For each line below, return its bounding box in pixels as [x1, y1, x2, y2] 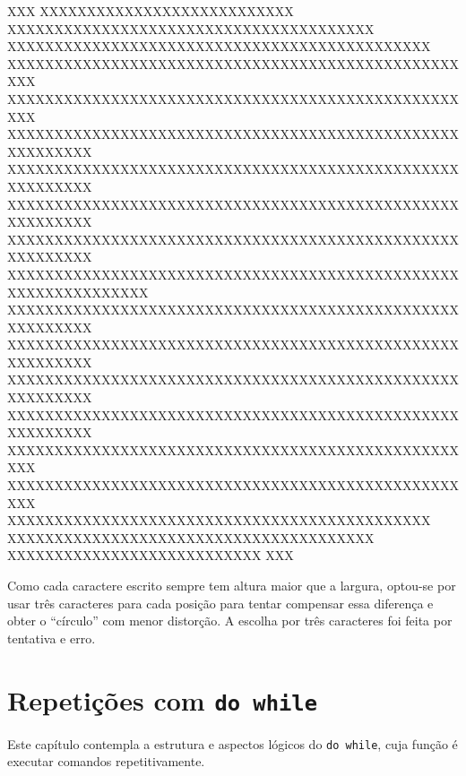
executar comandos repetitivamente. [7, 752, 205, 771]
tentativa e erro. [7, 628, 96, 647]
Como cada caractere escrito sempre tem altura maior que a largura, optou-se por [7, 576, 456, 594]
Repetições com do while [7, 681, 317, 718]
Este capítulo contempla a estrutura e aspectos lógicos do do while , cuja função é [7, 734, 458, 753]
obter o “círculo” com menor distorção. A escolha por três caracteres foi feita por [7, 611, 453, 630]
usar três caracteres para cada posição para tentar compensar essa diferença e [7, 593, 434, 612]
